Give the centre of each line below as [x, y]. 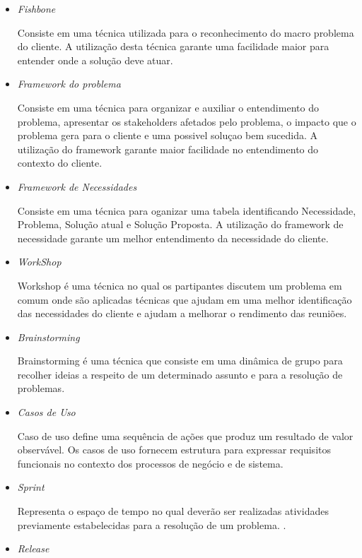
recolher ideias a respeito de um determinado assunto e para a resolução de [180, 374]
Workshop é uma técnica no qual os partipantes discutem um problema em [180, 285]
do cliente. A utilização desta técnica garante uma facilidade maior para [173, 46]
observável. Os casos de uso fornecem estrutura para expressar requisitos [174, 450]
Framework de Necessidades [77, 186]
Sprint [31, 487]
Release [33, 548]
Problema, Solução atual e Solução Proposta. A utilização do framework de [180, 224]
